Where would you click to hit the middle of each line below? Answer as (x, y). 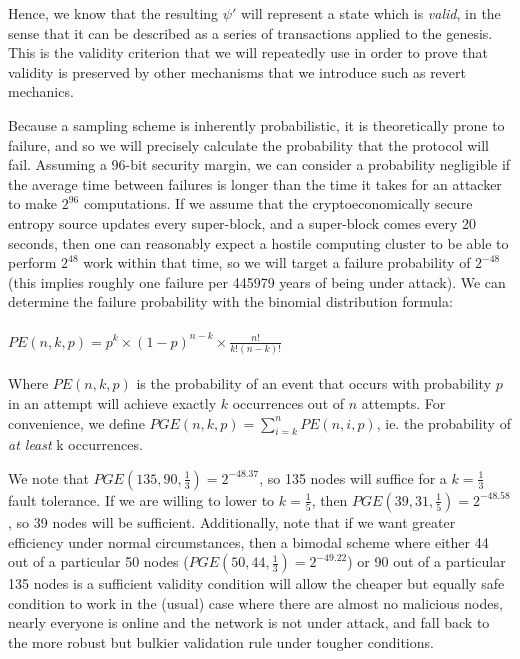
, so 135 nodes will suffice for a (353, 477)
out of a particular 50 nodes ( (98, 561)
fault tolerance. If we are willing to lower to (141, 499)
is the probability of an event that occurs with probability (314, 383)
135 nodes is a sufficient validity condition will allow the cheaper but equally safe (256, 583)
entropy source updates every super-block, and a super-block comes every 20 (242, 222)
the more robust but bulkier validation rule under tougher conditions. (221, 641)
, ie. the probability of (443, 422)
